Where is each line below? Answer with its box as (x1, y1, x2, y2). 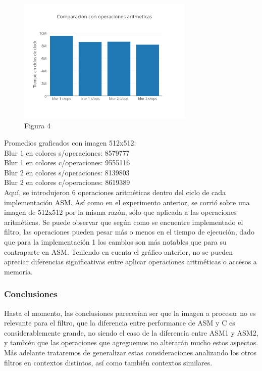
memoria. (4, 266, 33, 276)
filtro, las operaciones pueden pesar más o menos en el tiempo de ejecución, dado (4, 226, 254, 237)
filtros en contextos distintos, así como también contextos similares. (4, 357, 213, 367)
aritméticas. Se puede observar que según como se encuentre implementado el (4, 216, 243, 227)
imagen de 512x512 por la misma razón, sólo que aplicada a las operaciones (4, 207, 237, 217)
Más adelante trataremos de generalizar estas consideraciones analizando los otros (4, 347, 257, 357)
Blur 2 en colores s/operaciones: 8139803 (4, 167, 130, 177)
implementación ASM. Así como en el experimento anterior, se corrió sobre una (4, 197, 250, 207)
